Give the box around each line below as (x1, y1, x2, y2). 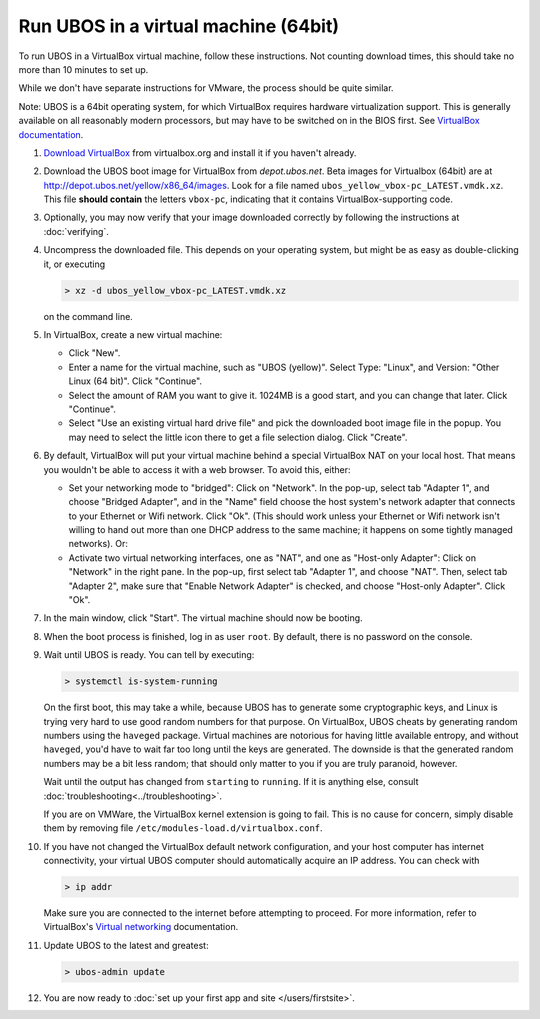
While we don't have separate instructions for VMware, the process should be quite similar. (18, 82, 394, 94)
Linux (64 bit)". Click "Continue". (68, 375, 203, 387)
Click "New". (68, 347, 121, 359)
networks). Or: (68, 538, 129, 550)
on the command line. (43, 310, 134, 322)
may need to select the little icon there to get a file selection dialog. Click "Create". (68, 431, 408, 443)
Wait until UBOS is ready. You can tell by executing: (43, 649, 255, 661)
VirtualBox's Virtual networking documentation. (43, 921, 239, 933)
